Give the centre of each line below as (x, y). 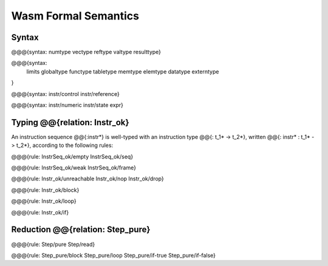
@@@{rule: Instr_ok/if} (40, 212)
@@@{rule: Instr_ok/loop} (44, 201)
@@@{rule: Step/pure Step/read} (53, 244)
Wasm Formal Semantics (75, 16)
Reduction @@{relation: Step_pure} (81, 230)
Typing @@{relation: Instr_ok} (70, 122)
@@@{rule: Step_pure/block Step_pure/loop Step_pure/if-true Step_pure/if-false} (113, 255)
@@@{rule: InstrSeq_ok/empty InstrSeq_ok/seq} (72, 156)
